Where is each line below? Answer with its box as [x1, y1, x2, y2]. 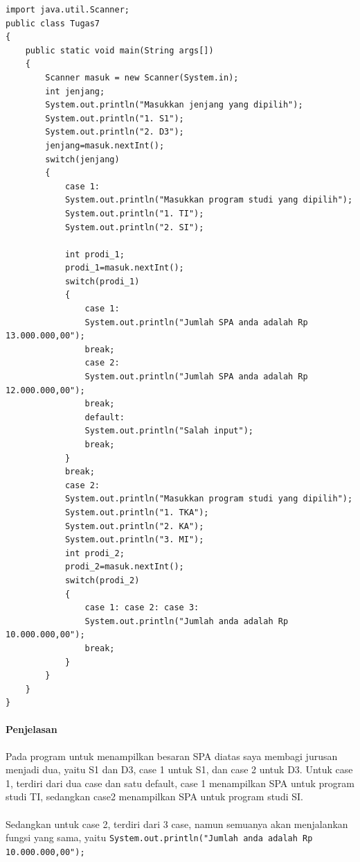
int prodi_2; [64, 548, 125, 558]
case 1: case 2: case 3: [84, 603, 199, 613]
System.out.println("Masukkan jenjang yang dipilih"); [45, 100, 303, 110]
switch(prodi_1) [64, 276, 140, 286]
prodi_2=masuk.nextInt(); [64, 562, 184, 572]
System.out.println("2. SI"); [64, 222, 204, 232]
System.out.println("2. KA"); [64, 521, 204, 531]
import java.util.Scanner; [6, 5, 129, 15]
